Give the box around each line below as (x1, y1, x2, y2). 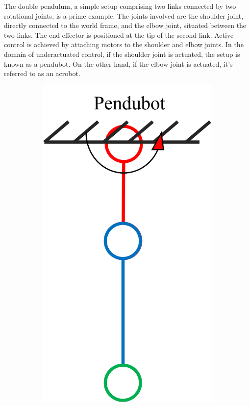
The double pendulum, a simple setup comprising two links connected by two (4, 1, 236, 11)
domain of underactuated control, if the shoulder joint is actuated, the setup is (4, 49, 240, 59)
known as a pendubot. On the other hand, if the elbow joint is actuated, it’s (4, 58, 233, 69)
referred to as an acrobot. (4, 68, 80, 78)
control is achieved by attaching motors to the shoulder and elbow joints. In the (4, 39, 244, 50)
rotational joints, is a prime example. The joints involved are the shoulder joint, (4, 10, 244, 21)
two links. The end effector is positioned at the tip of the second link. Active (4, 29, 234, 40)
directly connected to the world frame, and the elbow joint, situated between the (4, 20, 247, 30)
